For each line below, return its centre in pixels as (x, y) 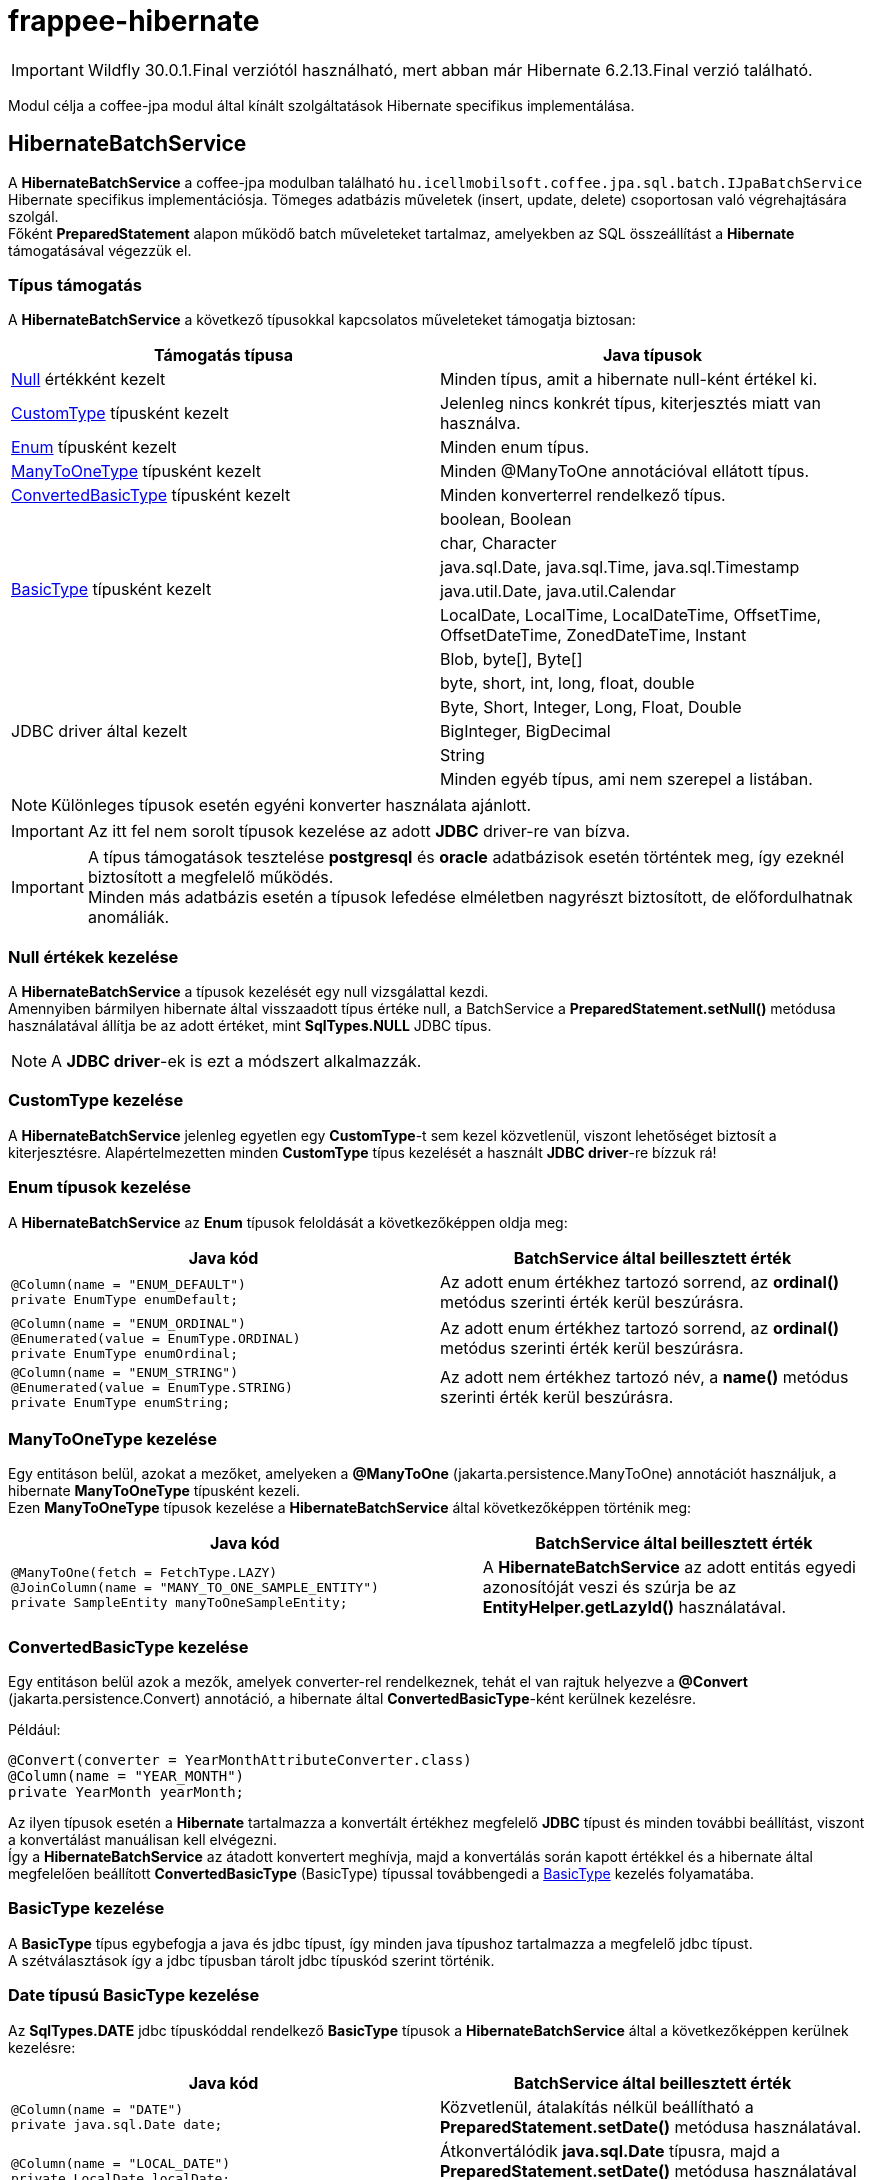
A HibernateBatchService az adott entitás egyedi (669, 1567)
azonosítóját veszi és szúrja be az (609, 1587)
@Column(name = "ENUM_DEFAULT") (128, 1284)
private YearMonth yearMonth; (126, 1792)
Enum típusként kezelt (94, 447)
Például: (34, 1730)
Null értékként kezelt (88, 379)
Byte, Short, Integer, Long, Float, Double (591, 707)
